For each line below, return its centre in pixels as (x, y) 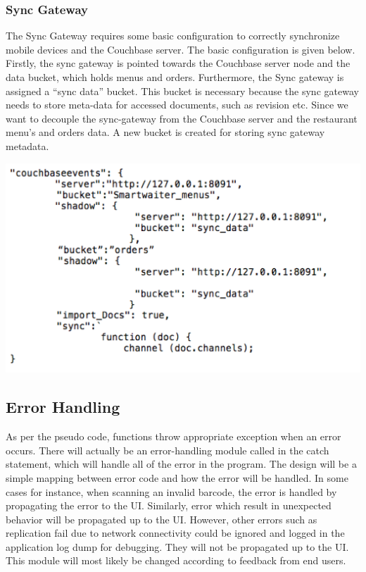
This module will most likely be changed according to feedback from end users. (176, 560)
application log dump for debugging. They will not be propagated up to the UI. (177, 546)
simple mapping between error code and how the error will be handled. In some (177, 477)
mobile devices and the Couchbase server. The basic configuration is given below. (181, 49)
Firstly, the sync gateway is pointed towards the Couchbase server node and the (178, 63)
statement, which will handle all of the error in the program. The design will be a (181, 464)
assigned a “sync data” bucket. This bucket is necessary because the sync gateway (182, 91)
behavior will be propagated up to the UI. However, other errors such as (162, 519)
